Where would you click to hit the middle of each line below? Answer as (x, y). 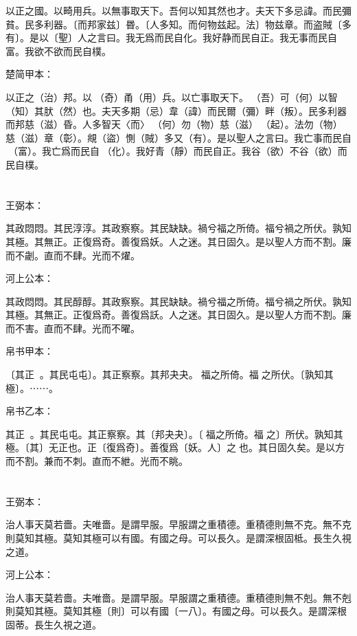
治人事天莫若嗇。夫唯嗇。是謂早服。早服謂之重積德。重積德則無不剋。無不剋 (178, 597)
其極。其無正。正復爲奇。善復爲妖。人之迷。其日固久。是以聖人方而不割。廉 (178, 241)
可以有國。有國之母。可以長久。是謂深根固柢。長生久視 (226, 538)
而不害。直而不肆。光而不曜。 (73, 328)
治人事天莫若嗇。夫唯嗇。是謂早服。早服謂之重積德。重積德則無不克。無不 (174, 524)
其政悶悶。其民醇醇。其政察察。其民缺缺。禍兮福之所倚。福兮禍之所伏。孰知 (178, 301)
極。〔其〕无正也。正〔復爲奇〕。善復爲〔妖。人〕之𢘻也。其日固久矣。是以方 (175, 447)
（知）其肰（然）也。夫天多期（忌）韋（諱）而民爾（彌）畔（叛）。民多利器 (176, 110)
